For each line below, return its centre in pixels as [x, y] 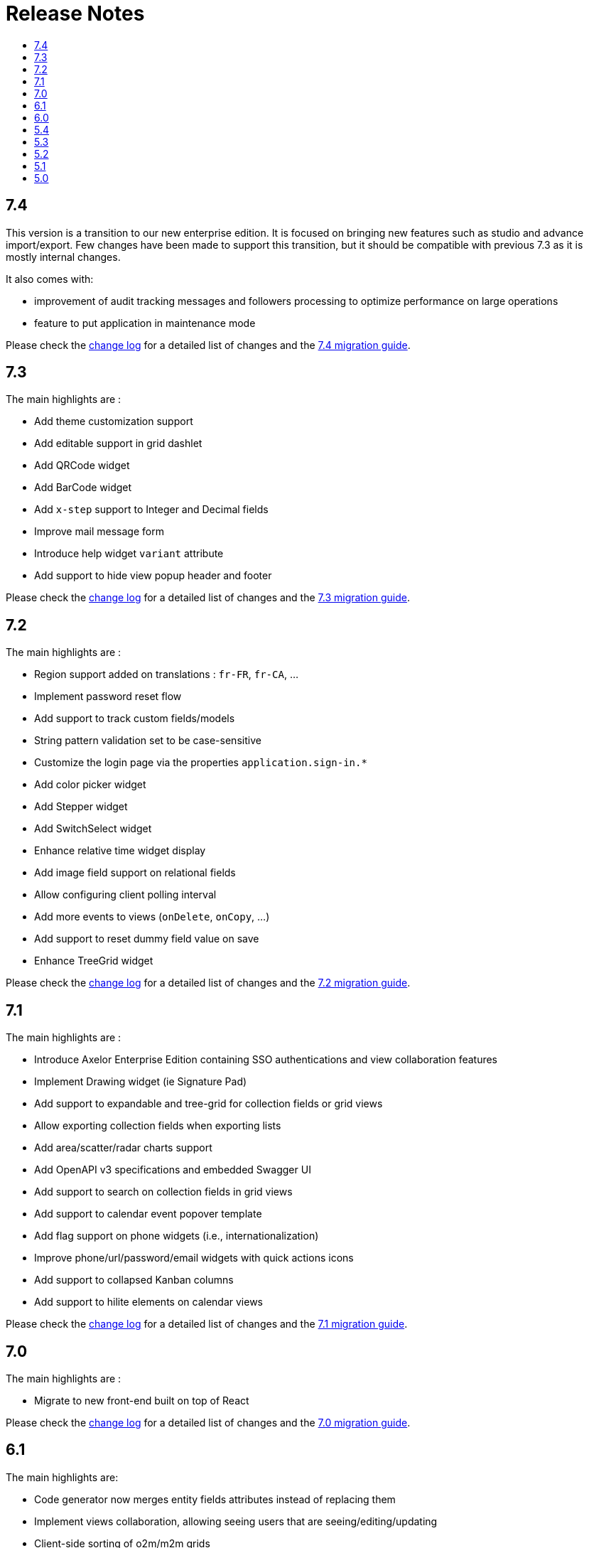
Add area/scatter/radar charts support [123, 1148]
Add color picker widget [90, 785]
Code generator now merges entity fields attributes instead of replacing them [215, 1499]
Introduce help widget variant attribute [129, 554]
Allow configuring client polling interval [125, 895]
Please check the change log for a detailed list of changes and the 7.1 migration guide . [207, 1324]
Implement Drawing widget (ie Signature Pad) [141, 1082]
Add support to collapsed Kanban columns [134, 1280]
